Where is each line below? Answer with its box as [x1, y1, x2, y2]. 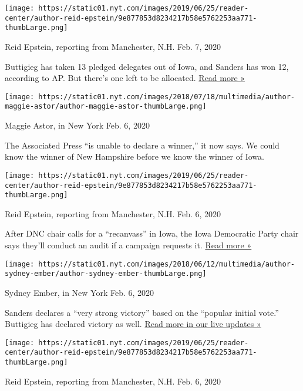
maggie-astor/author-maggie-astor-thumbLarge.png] [5, 102, 207, 111]
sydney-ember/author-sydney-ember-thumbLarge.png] [5, 269, 207, 278]
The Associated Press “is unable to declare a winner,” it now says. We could [5, 139, 280, 151]
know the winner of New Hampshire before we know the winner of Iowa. [5, 150, 264, 163]
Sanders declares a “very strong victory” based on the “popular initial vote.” [5, 306, 279, 318]
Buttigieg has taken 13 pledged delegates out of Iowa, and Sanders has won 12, [5, 60, 289, 72]
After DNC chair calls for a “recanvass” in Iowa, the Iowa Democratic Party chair [5, 227, 299, 240]
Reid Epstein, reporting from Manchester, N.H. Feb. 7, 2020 [5, 40, 221, 52]
